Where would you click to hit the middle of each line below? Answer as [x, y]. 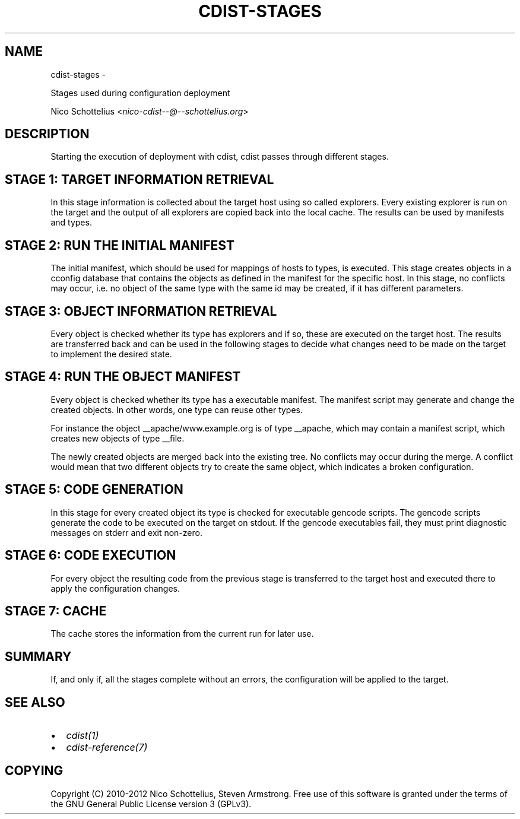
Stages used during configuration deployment [140, 93]
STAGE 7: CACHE [56, 611]
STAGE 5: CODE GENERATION [94, 490]
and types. [71, 223]
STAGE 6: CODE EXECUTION [91, 555]
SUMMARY [38, 656]
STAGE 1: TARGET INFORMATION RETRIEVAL [139, 179]
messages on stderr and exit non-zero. [126, 532]
